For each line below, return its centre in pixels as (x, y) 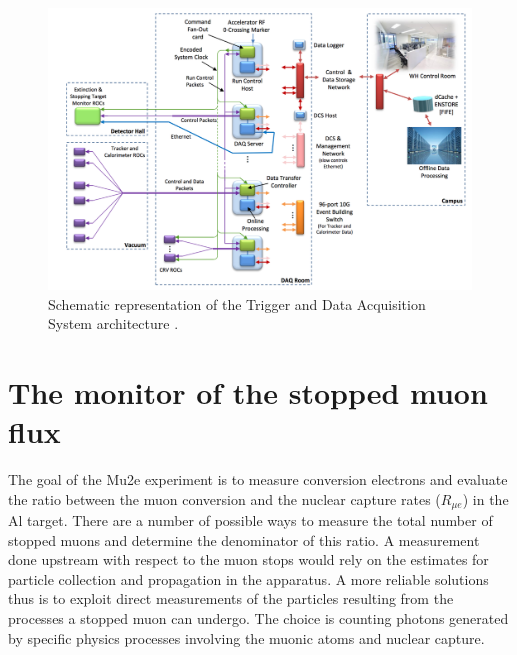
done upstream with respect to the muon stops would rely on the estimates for (248, 559)
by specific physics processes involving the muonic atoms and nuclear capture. (246, 637)
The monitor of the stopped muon (248, 391)
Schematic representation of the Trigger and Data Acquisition (237, 303)
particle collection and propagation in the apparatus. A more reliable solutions (248, 578)
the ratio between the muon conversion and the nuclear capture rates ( (224, 498)
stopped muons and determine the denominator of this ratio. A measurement (244, 539)
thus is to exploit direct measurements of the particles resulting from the (231, 598)
